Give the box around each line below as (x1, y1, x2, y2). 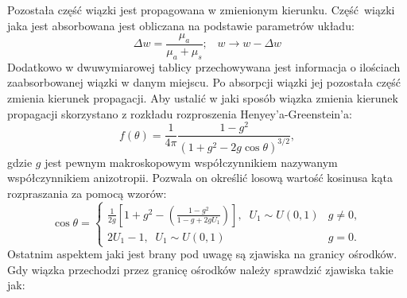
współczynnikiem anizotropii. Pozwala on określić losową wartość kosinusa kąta (7, 169, 393, 186)
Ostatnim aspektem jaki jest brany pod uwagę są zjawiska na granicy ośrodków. (7, 246, 397, 262)
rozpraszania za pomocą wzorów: (7, 184, 167, 201)
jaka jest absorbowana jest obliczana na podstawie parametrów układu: (7, 17, 355, 33)
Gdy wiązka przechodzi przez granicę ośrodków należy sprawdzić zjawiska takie (7, 261, 393, 277)
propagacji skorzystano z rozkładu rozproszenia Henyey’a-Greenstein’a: (7, 105, 352, 122)
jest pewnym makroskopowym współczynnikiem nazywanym (45, 153, 338, 170)
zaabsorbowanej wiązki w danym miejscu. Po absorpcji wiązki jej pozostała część (7, 74, 401, 91)
